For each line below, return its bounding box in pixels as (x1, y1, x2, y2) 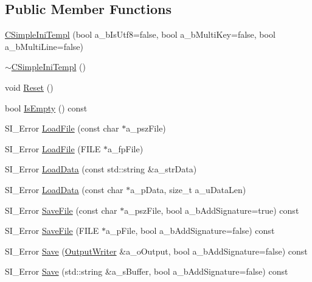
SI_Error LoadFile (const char (5, 122, 119, 135)
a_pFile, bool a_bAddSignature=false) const (106, 224, 275, 237)
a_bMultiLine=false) (5, 40, 84, 52)
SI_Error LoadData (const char (5, 183, 123, 196)
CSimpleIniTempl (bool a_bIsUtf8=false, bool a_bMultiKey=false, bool (5, 28, 276, 41)
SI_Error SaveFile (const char (5, 203, 117, 216)
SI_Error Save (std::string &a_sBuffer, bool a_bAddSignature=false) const (5, 265, 288, 278)
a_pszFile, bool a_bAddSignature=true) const (124, 203, 299, 216)
